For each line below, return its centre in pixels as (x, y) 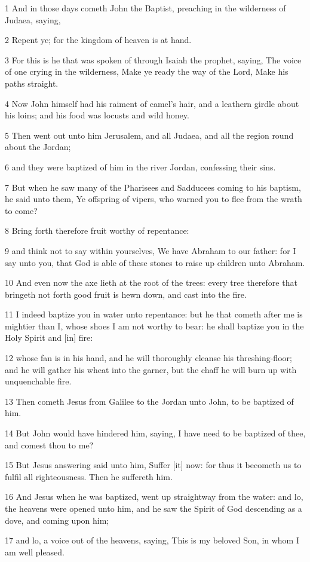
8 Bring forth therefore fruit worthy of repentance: (97, 230)
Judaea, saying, (33, 19)
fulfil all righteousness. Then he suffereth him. (89, 476)
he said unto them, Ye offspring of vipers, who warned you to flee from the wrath (154, 199)
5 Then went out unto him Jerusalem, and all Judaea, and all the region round (149, 135)
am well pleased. (35, 552)
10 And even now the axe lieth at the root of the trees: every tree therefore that (151, 282)
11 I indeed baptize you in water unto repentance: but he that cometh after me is (154, 314)
